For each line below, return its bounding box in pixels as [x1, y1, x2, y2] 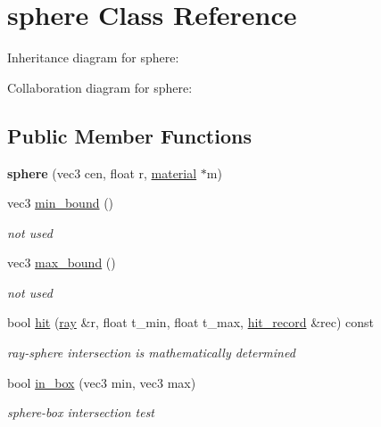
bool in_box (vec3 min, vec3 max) [7, 373, 196, 391]
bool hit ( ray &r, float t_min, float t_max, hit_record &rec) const [7, 313, 375, 332]
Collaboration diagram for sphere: [7, 78, 193, 96]
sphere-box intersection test [7, 403, 155, 422]
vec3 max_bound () [7, 253, 116, 272]
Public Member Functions [7, 121, 252, 149]
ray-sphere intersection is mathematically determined [7, 343, 295, 362]
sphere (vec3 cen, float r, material [7, 163, 197, 182]
